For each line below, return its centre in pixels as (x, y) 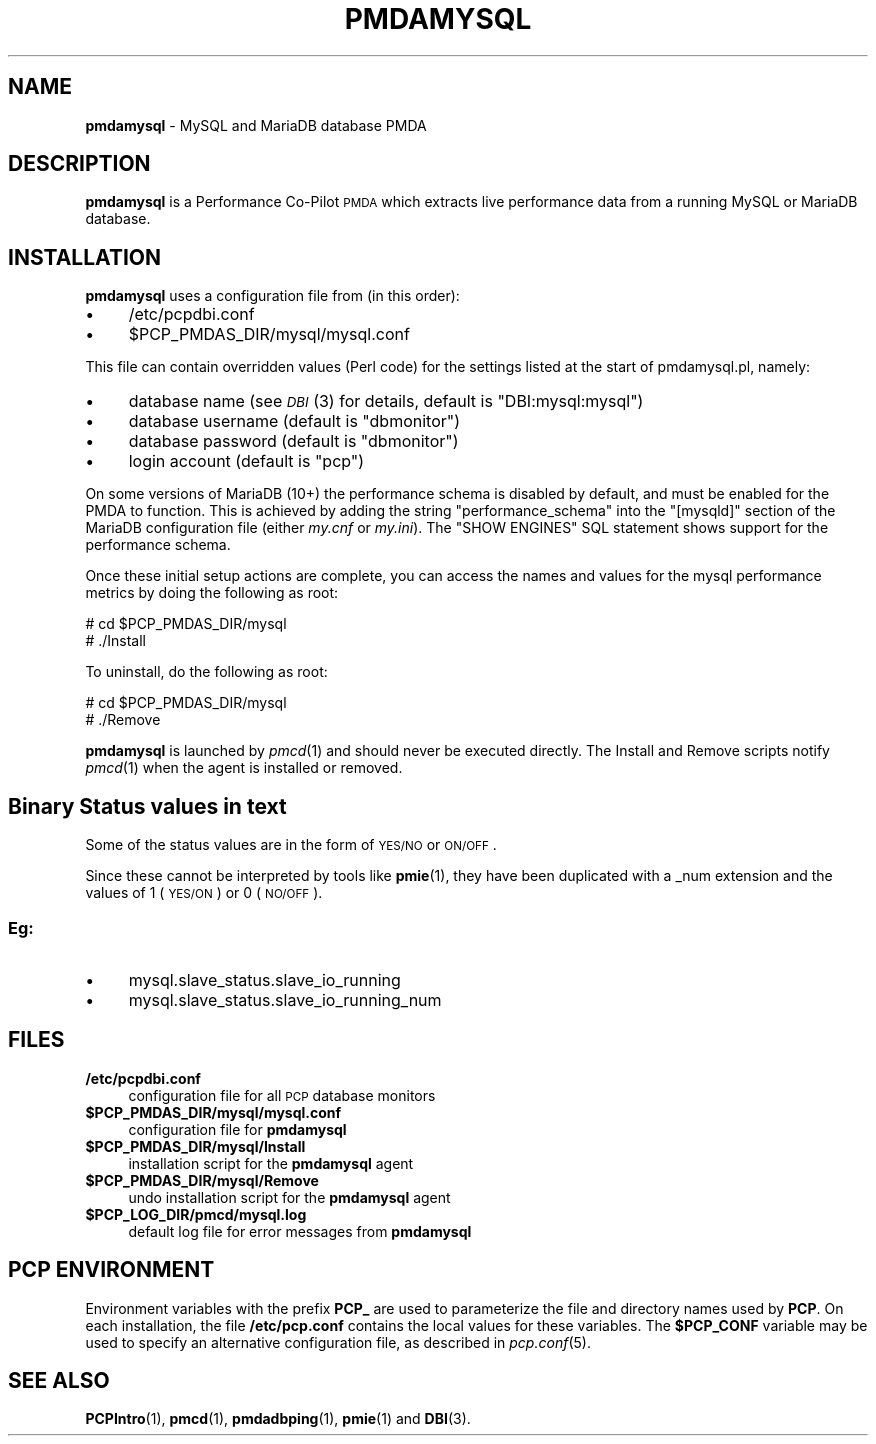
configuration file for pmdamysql (237, 1129)
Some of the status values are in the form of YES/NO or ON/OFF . (291, 845)
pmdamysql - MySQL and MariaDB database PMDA (256, 125)
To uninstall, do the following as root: (206, 672)
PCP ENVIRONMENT (111, 1270)
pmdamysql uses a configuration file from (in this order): (272, 296)
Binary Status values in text (147, 806)
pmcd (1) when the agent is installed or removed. (244, 768)
